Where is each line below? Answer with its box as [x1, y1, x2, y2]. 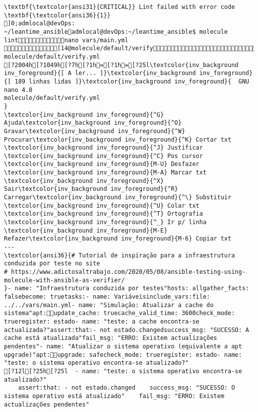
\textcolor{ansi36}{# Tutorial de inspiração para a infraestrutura [4, 251, 235, 259]
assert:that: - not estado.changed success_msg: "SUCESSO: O [18, 384, 235, 392]
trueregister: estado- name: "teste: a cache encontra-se [4, 318, 199, 325]
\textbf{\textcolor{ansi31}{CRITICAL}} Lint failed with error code [4, 3, 235, 10]
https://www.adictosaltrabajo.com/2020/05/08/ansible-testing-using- [11, 268, 246, 275]
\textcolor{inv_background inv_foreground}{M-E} [4, 227, 168, 234]
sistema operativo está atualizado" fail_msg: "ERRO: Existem [4, 392, 224, 400]
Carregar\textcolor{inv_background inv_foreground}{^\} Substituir [4, 194, 232, 201]
